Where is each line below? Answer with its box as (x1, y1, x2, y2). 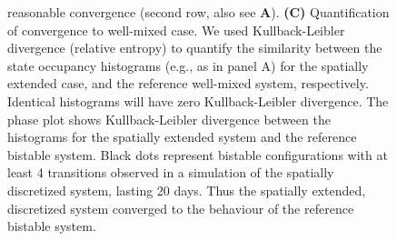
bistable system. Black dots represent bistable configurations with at (7, 145, 388, 164)
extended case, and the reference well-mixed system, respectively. (7, 74, 369, 93)
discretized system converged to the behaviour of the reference (7, 198, 354, 217)
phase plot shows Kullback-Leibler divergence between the (7, 109, 331, 128)
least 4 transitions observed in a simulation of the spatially (7, 163, 334, 182)
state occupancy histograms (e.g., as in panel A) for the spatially (7, 55, 369, 75)
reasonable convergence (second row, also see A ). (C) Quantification (7, 3, 390, 21)
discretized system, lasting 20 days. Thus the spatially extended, (7, 180, 366, 199)
